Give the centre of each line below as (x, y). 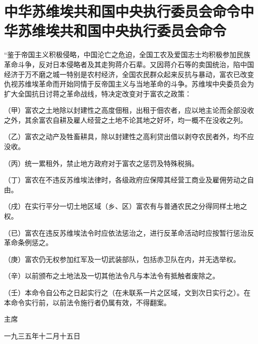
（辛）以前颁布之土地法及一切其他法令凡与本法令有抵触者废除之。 (112, 276)
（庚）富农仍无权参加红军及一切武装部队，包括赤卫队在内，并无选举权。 (122, 259)
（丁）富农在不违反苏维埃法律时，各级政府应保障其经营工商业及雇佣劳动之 (126, 180)
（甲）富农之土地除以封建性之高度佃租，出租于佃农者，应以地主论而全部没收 (129, 110)
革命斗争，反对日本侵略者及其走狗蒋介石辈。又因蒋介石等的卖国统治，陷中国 (129, 64)
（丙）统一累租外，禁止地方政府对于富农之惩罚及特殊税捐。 (101, 163)
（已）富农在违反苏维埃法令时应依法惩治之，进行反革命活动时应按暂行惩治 (126, 232)
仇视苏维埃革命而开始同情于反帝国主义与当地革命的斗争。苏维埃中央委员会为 (129, 84)
